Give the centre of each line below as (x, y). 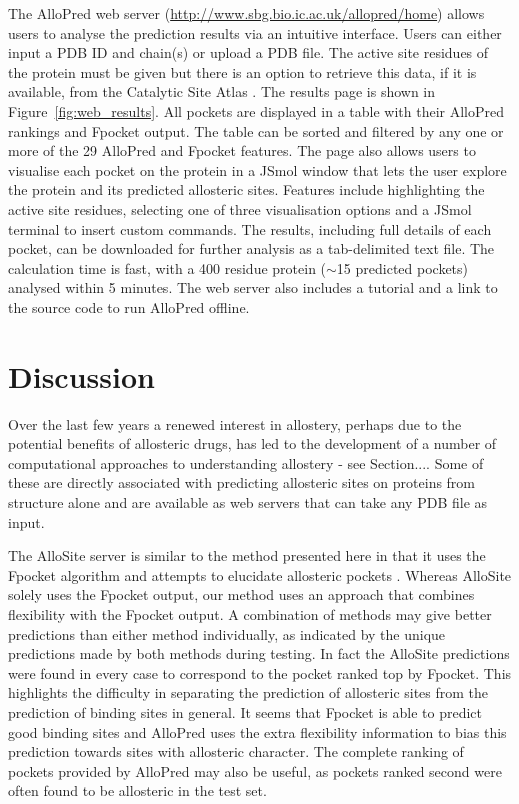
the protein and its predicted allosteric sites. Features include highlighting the (246, 189)
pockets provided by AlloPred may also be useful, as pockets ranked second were (255, 770)
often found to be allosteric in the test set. (137, 790)
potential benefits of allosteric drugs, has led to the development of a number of (252, 443)
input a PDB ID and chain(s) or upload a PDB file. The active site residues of (248, 52)
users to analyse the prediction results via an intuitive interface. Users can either (255, 32)
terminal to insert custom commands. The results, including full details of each (250, 228)
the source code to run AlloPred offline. (129, 306)
